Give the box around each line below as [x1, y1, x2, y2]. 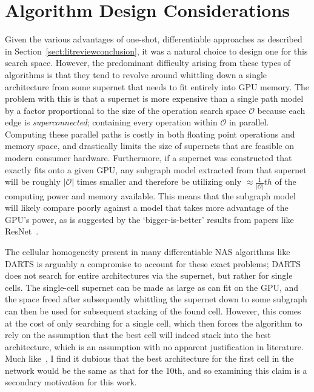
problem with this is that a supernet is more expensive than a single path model [5, 92, 304, 105]
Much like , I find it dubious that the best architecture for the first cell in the [5, 352, 294, 365]
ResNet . [5, 225, 39, 238]
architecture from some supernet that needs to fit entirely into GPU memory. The [5, 80, 310, 93]
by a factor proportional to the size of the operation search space [5, 104, 246, 116]
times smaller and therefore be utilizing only [76, 175, 242, 188]
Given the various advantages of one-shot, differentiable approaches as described [5, 33, 302, 45]
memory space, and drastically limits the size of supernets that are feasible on [5, 139, 295, 152]
